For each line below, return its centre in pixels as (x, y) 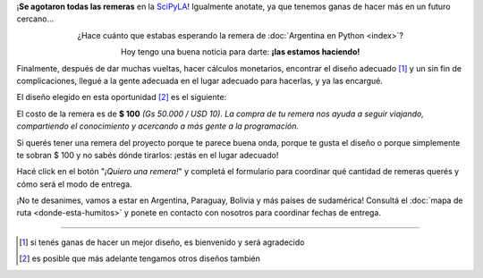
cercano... (35, 19)
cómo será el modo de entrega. (75, 184)
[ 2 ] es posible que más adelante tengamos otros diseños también (140, 258)
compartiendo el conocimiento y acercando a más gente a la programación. (158, 126)
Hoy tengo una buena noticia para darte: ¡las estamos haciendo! (241, 52)
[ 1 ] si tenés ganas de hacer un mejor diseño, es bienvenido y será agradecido (162, 242)
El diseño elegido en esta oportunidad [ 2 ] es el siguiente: (122, 97)
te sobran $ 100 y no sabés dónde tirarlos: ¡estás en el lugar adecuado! (148, 155)
